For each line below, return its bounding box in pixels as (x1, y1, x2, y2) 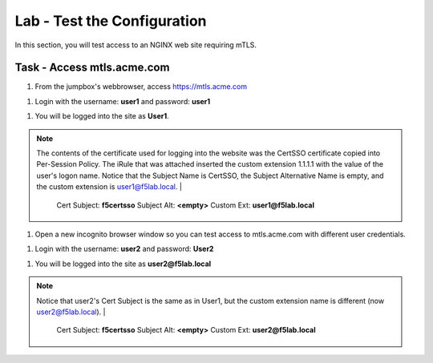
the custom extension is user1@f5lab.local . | (36, 182, 182, 192)
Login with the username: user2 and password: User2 (34, 244, 214, 254)
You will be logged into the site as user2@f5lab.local (34, 259, 212, 268)
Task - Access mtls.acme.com (14, 61, 170, 75)
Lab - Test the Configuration (14, 12, 208, 30)
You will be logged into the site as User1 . (34, 111, 170, 121)
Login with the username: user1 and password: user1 (34, 96, 211, 106)
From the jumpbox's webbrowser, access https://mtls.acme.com (34, 82, 248, 91)
